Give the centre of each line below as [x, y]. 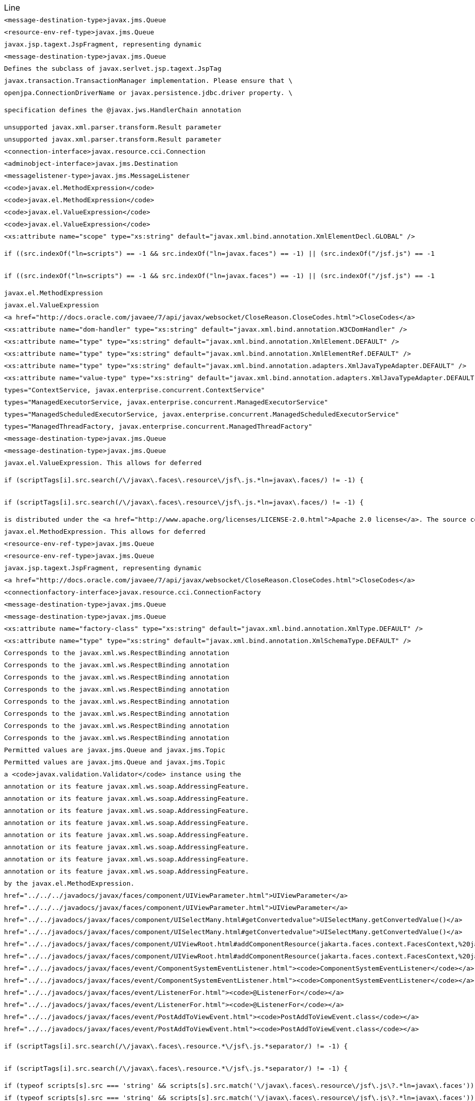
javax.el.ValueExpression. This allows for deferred [103, 463]
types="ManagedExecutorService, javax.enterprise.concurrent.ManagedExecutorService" [166, 402]
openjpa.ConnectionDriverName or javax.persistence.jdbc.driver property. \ [148, 93]
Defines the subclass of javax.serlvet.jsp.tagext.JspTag [113, 68]
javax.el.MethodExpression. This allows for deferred [105, 531]
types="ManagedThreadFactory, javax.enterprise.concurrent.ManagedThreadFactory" [158, 426]
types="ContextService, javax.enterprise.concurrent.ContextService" [135, 390]
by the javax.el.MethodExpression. [69, 883]
